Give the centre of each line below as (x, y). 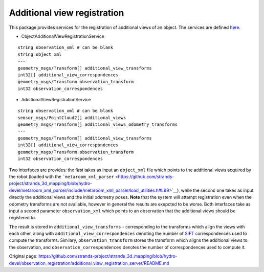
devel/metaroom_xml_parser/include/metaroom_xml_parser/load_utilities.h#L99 (89, 190)
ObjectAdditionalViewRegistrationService (63, 36)
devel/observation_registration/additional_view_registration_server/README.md (89, 263)
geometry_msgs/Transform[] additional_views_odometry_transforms (98, 125)
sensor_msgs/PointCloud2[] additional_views (72, 118)
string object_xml (40, 54)
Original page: (23, 256)
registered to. (22, 218)
